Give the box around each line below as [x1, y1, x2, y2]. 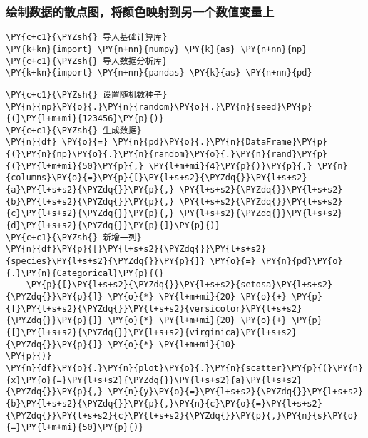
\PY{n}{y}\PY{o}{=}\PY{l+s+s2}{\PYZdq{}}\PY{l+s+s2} [108, 387, 364, 397]
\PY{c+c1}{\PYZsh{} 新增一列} [6, 232, 142, 243]
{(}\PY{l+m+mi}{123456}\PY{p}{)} [6, 113, 164, 124]
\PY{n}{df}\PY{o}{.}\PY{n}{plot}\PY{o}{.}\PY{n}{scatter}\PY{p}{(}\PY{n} [6, 362, 364, 373]
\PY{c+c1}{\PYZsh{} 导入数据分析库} [6, 56, 168, 66]
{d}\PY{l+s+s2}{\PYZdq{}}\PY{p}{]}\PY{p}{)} [6, 220, 220, 231]
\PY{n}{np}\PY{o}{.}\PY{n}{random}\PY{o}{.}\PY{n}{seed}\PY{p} [6, 101, 312, 112]
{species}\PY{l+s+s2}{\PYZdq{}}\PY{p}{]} [6, 256, 205, 267]
